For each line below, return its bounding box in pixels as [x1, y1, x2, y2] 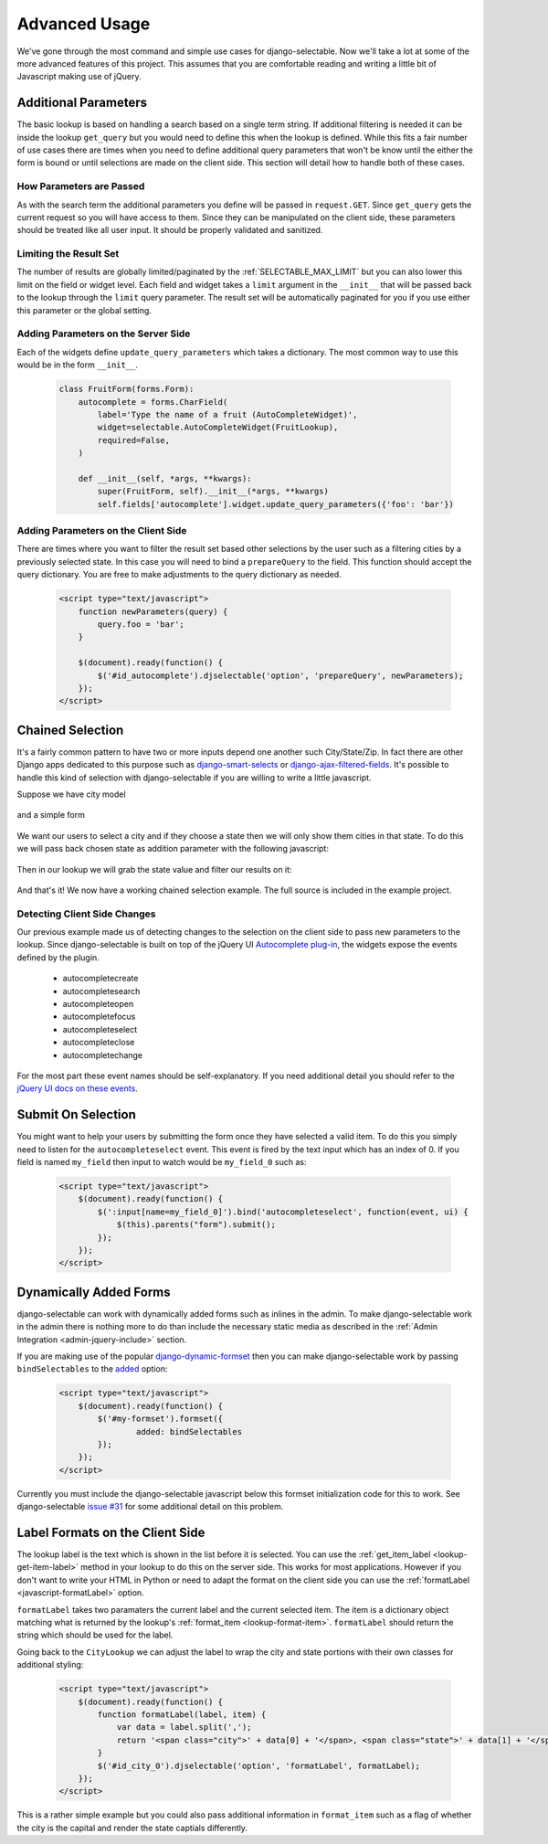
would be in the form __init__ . [16, 359, 139, 370]
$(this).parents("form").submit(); [116, 1220, 276, 1230]
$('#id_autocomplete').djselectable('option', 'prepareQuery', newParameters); [97, 670, 464, 681]
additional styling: [16, 1659, 84, 1670]
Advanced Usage [16, 14, 151, 34]
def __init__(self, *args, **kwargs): [78, 473, 252, 483]
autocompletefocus [62, 1011, 136, 1023]
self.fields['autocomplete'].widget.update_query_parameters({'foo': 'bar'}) [97, 499, 454, 509]
